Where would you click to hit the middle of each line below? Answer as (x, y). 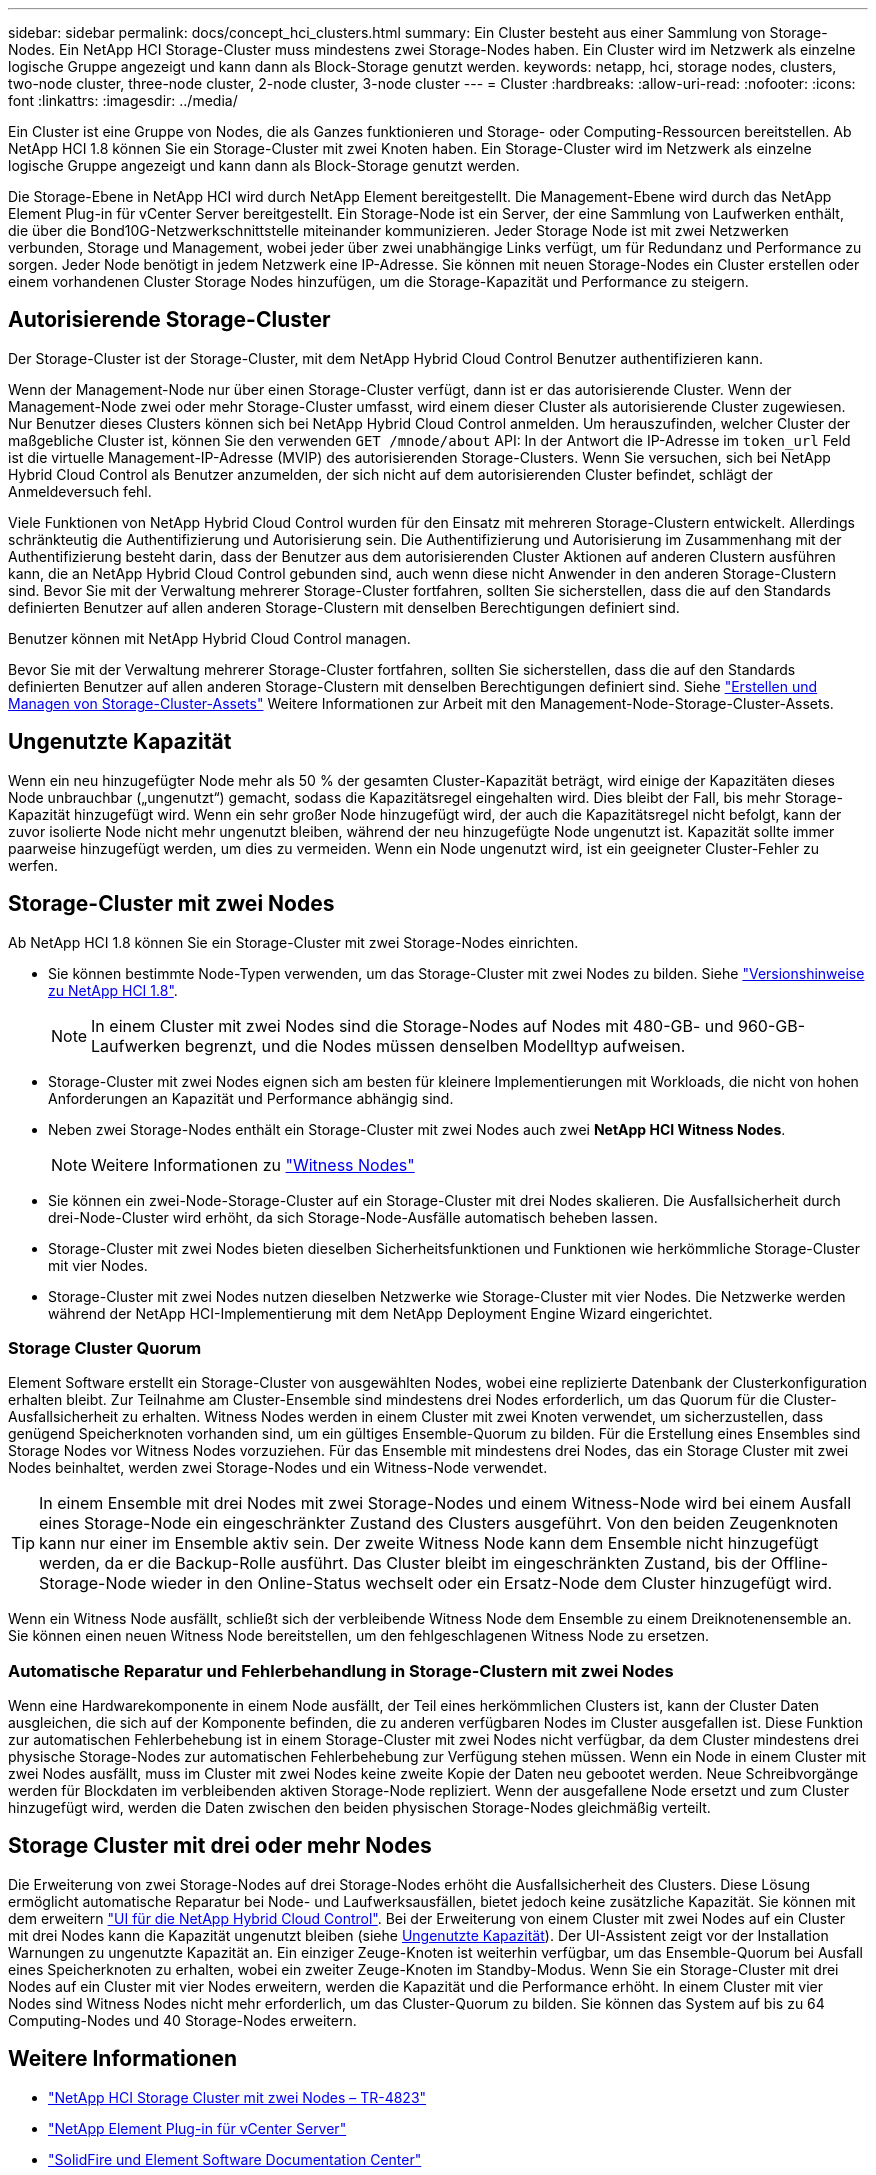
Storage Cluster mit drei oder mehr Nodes (220, 1846)
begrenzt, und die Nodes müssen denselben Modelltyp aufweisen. (435, 1045)
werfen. (33, 865)
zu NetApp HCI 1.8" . (113, 990)
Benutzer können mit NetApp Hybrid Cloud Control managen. (209, 638)
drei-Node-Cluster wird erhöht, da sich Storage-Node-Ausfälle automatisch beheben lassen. (353, 1217)
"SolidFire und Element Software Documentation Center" (235, 2159)
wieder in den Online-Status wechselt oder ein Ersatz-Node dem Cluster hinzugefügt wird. (491, 1583)
